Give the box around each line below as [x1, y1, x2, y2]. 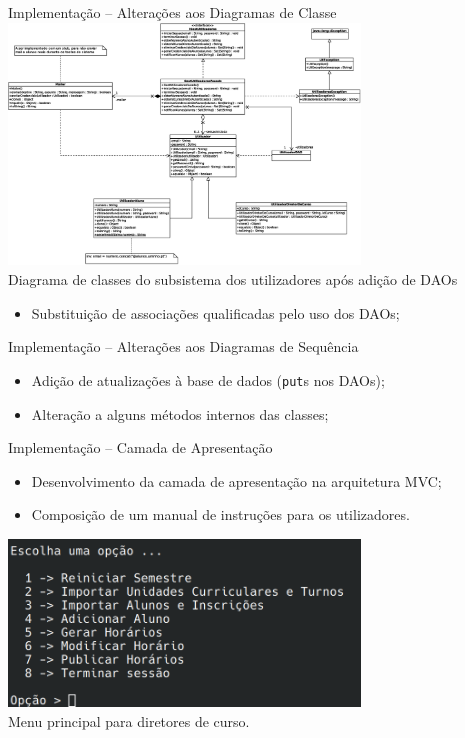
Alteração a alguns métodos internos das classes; [31, 403, 329, 424]
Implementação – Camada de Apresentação [8, 437, 273, 458]
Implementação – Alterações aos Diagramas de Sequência [8, 336, 359, 357]
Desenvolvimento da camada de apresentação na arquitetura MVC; [31, 470, 442, 491]
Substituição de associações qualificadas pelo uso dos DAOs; [31, 302, 400, 323]
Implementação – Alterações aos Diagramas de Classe [8, 2, 337, 22]
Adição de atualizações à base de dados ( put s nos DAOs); [31, 369, 385, 390]
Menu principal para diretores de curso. [8, 710, 250, 731]
